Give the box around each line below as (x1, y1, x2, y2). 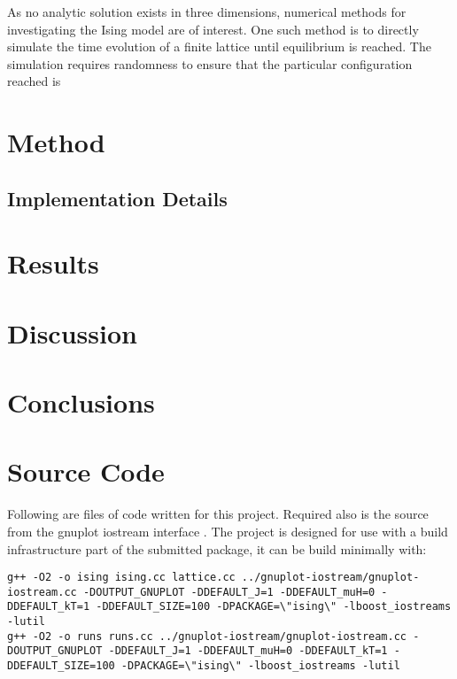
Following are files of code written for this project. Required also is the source (7, 505, 429, 523)
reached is (7, 72, 61, 90)
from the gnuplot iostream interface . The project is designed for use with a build (7, 521, 448, 540)
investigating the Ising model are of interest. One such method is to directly (7, 19, 419, 38)
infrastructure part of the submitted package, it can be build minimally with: (7, 539, 427, 558)
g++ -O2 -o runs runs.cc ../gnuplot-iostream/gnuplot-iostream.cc (7, 629, 407, 643)
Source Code (7, 453, 165, 490)
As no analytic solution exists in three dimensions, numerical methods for (7, 3, 407, 20)
